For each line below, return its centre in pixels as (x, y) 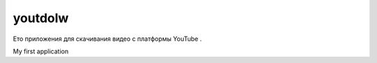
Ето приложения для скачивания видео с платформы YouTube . (108, 39)
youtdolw (41, 18)
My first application (41, 51)
